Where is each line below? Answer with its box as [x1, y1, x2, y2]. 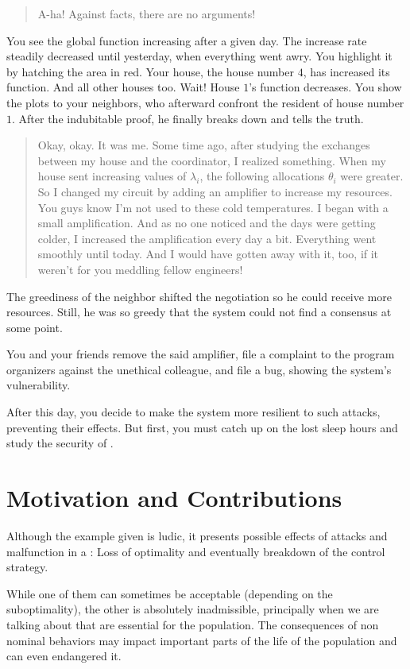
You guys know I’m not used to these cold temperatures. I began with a [37, 199, 389, 215]
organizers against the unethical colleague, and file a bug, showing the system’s [6, 361, 392, 377]
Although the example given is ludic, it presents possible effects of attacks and [6, 527, 388, 543]
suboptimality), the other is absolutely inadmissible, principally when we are [6, 601, 379, 617]
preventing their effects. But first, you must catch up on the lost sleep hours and [6, 419, 398, 435]
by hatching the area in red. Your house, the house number [6, 63, 294, 79]
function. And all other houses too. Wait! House [6, 79, 240, 95]
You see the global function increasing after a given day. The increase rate [6, 32, 367, 48]
